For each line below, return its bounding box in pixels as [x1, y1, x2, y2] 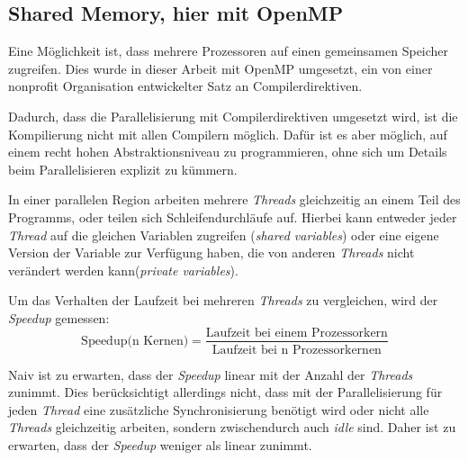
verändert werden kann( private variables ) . [8, 260, 238, 279]
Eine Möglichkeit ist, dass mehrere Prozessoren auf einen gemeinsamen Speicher [8, 41, 449, 60]
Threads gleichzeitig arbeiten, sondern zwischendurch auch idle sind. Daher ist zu [8, 418, 456, 437]
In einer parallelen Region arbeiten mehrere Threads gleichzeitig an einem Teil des [8, 190, 461, 209]
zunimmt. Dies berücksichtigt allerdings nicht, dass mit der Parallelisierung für [8, 383, 443, 401]
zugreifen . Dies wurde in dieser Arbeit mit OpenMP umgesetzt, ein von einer [8, 59, 433, 77]
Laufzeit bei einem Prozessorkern [205, 326, 388, 339]
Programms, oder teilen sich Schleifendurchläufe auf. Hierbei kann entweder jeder [8, 207, 457, 226]
